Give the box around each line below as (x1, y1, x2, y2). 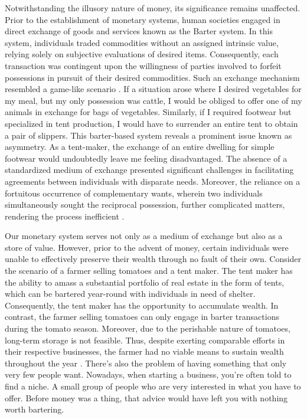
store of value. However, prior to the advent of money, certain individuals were (5, 241, 289, 253)
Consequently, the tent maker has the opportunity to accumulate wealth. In (5, 299, 279, 311)
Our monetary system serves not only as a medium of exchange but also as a (5, 230, 283, 242)
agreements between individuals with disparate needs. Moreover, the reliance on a (5, 175, 301, 187)
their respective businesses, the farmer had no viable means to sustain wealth (5, 345, 284, 358)
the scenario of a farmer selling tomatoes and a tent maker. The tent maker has (5, 264, 293, 277)
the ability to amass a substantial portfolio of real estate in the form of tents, (5, 276, 285, 288)
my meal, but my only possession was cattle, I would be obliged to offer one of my (5, 94, 302, 106)
